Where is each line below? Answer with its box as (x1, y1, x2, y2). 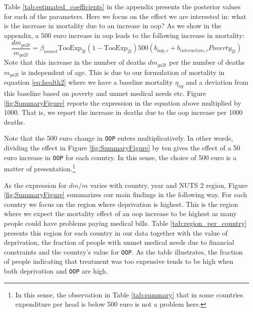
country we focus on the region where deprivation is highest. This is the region (4, 199, 238, 209)
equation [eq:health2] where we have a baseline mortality (4, 77, 173, 87)
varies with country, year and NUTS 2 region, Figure (90, 180, 248, 190)
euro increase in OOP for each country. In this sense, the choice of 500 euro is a (4, 152, 236, 162)
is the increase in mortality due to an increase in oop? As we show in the (4, 20, 221, 31)
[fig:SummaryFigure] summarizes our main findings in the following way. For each (4, 189, 247, 200)
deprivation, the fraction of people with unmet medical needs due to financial (4, 237, 235, 247)
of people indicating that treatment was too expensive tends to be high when (4, 256, 234, 266)
